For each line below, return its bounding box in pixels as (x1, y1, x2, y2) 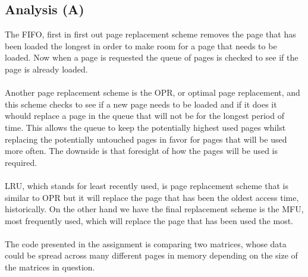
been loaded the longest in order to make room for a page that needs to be (5, 39, 277, 52)
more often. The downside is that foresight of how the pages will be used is (5, 144, 278, 157)
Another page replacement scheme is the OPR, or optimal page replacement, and (5, 86, 300, 99)
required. (5, 156, 37, 168)
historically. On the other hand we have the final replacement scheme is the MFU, (5, 203, 304, 215)
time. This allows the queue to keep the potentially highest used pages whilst (5, 121, 286, 133)
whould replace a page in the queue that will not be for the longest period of (5, 109, 284, 122)
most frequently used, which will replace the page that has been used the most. (5, 214, 293, 226)
